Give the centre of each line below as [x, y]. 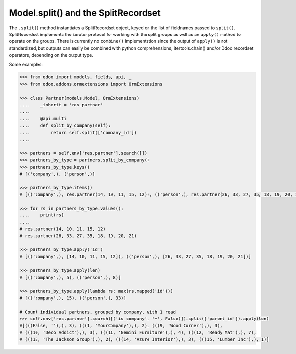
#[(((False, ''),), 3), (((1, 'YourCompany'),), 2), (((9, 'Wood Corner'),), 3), [121, 326]
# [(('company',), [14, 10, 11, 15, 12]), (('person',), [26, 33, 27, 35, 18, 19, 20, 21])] [135, 257]
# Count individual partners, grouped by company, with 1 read [98, 312]
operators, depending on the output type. [51, 55]
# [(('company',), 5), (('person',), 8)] [70, 277]
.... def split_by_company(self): [65, 125]
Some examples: [26, 64]
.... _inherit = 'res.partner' [61, 105]
